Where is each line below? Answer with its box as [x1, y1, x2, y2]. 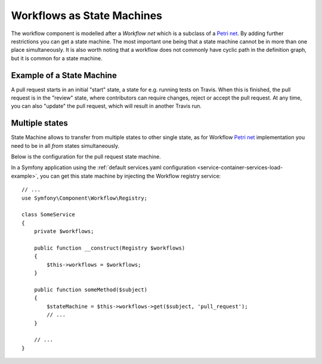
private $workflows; [33, 228, 94, 235]
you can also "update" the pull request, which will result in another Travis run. [11, 102, 202, 110]
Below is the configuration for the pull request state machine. [11, 153, 161, 160]
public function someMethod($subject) [33, 286, 148, 293]
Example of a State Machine [11, 70, 117, 80]
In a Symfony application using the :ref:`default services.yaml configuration [11, 164, 196, 171]
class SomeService [21, 211, 76, 218]
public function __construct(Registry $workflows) [33, 245, 185, 251]
